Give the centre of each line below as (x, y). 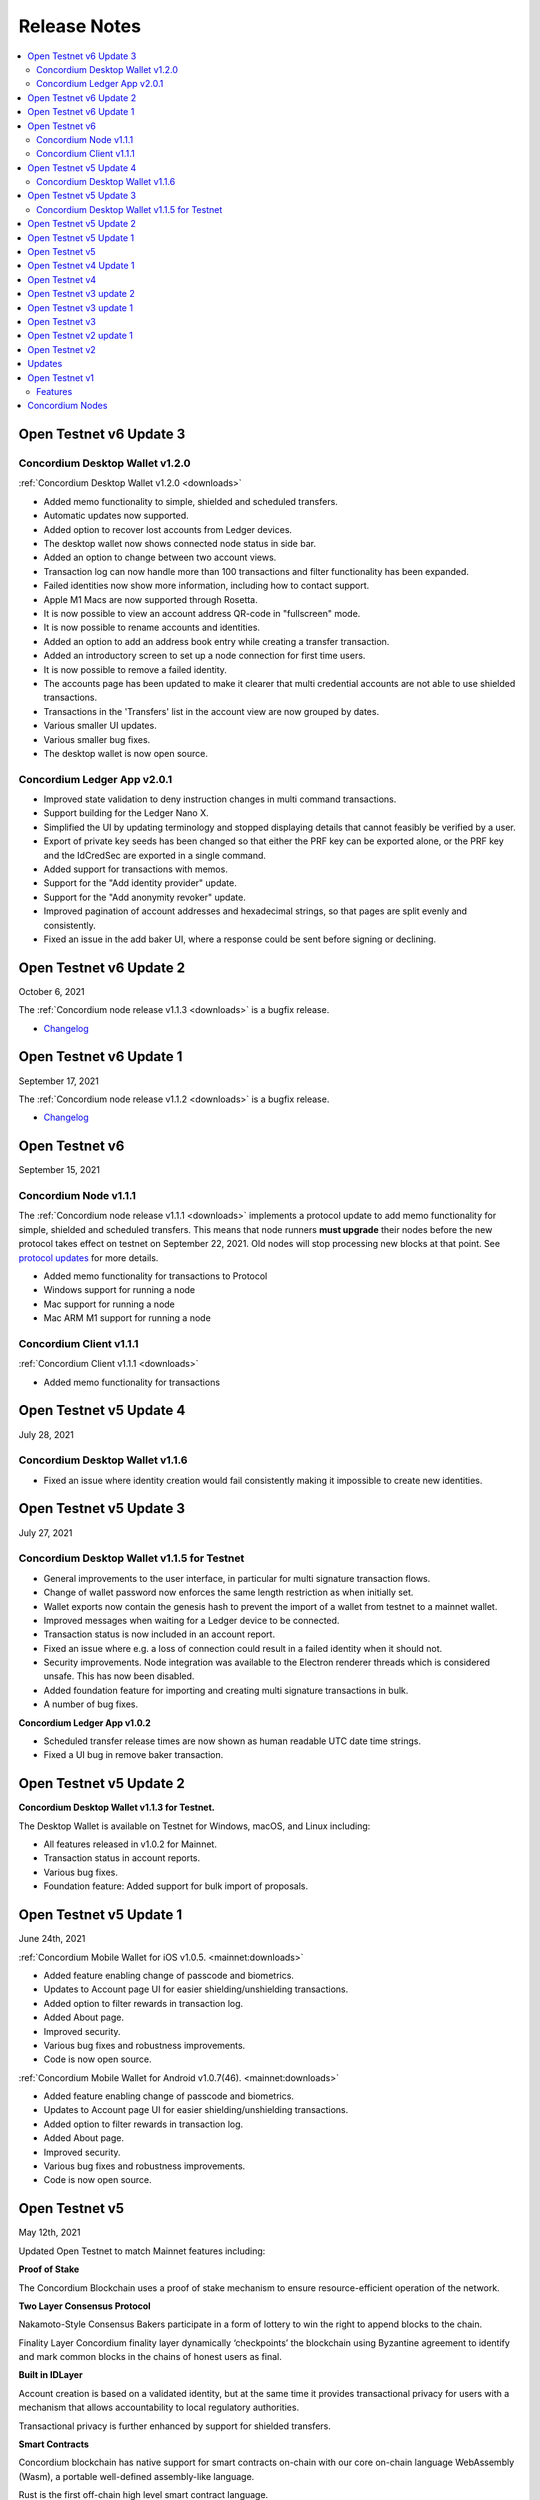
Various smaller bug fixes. (97, 739)
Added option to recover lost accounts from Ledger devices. (168, 529)
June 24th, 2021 (52, 1939)
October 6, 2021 (51, 991)
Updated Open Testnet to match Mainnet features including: (142, 2251)
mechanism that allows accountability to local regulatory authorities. (159, 2407)
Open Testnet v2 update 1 (80, 336)
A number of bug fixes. (91, 1704)
